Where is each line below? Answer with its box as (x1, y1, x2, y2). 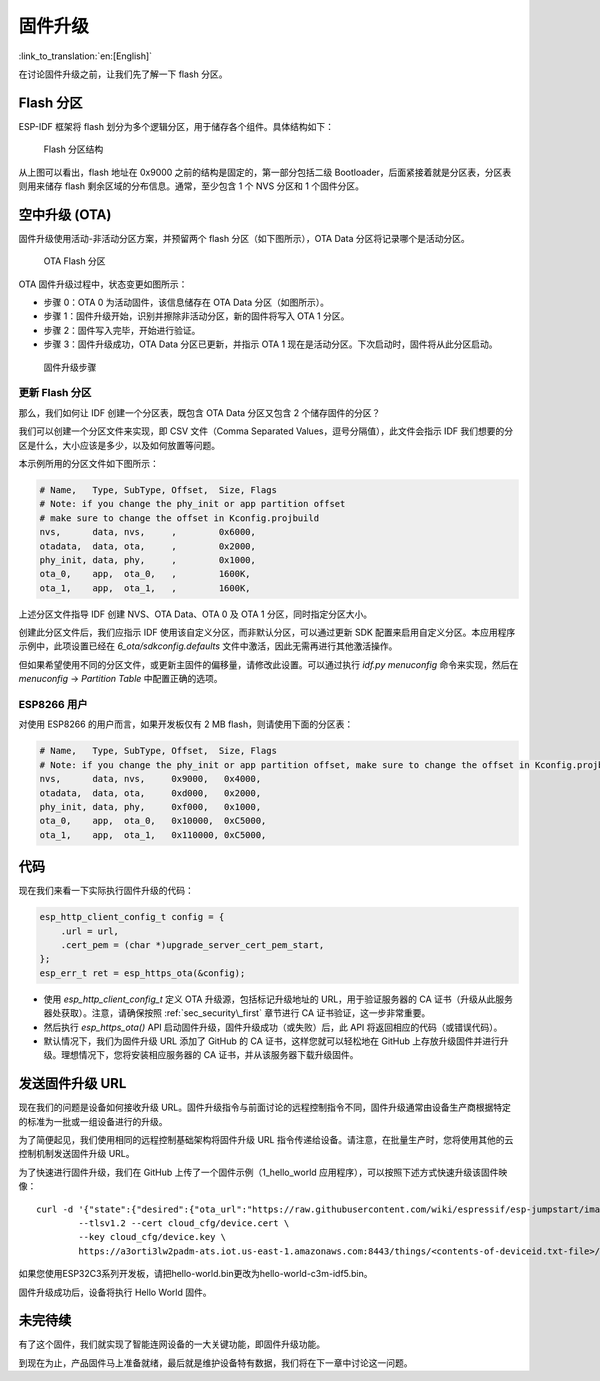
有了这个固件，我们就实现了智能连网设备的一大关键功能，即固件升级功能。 (18, 1338, 325, 1350)
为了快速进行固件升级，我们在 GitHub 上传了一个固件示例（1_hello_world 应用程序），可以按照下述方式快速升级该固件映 (18, 1166, 508, 1178)
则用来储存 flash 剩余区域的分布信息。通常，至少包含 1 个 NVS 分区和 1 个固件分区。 (18, 180, 365, 192)
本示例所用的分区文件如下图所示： (18, 457, 159, 469)
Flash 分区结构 (43, 143, 104, 155)
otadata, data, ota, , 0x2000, (39, 540, 257, 552)
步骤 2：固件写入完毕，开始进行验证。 (43, 324, 201, 336)
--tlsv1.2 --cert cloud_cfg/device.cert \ (78, 1217, 290, 1229)
